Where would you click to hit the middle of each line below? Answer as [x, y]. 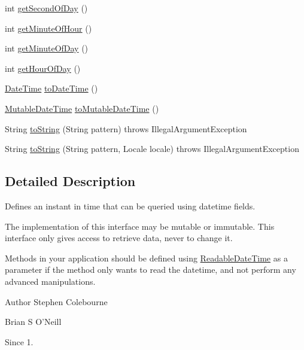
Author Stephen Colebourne [56, 301]
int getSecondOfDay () [46, 8]
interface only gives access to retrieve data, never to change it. [119, 238]
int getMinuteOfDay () [47, 48]
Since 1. [19, 341]
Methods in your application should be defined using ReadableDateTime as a [146, 258]
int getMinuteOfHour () [48, 28]
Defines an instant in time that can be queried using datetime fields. [130, 206]
